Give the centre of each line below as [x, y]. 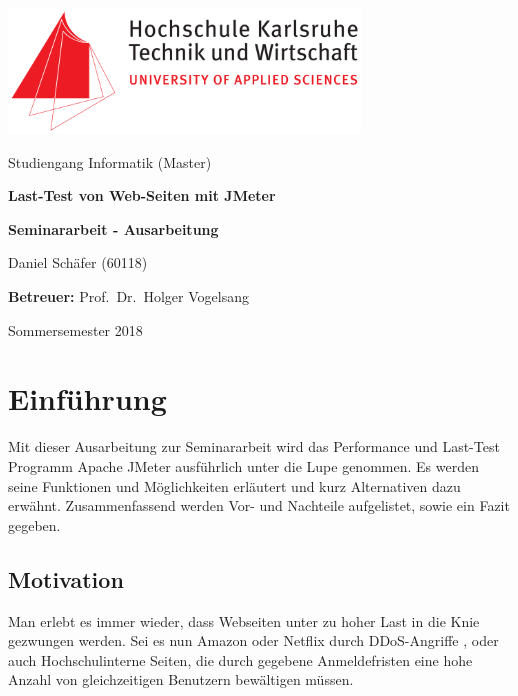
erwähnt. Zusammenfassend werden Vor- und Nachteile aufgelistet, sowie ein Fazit [259, 505]
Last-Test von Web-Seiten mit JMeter [142, 195]
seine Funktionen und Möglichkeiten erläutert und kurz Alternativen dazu [234, 485]
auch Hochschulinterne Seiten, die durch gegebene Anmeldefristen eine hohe [240, 659]
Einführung [87, 398]
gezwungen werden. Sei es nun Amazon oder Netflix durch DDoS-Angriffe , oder [253, 640]
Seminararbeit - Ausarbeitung [113, 228]
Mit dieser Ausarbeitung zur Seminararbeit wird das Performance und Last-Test [254, 446]
